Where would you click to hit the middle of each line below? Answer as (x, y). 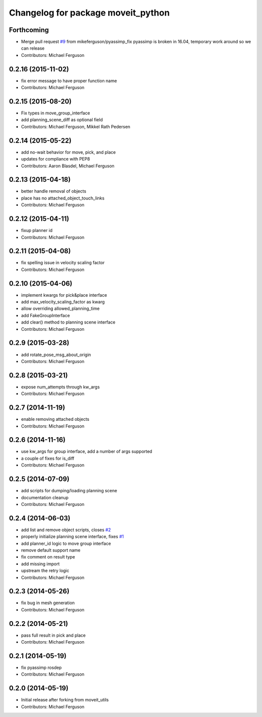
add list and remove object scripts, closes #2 (66, 530)
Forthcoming (29, 30)
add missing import (41, 564)
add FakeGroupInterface (46, 315)
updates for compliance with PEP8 (56, 159)
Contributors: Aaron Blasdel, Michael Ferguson (68, 166)
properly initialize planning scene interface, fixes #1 (72, 537)
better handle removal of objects (54, 191)
